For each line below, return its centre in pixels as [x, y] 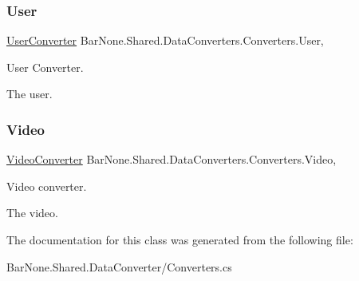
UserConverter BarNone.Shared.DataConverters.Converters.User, [165, 40]
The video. [32, 213]
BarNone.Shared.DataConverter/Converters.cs [119, 266]
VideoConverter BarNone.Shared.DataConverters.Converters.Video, [172, 159]
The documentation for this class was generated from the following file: [180, 239]
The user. [30, 94]
